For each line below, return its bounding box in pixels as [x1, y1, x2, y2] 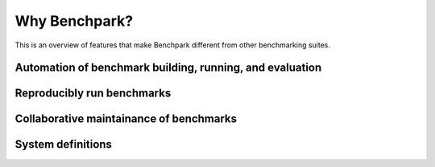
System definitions [14, 137, 113, 152]
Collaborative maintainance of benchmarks [14, 112, 238, 126]
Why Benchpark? [14, 12, 133, 30]
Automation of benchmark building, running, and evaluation [14, 61, 322, 75]
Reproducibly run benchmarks [14, 87, 172, 100]
